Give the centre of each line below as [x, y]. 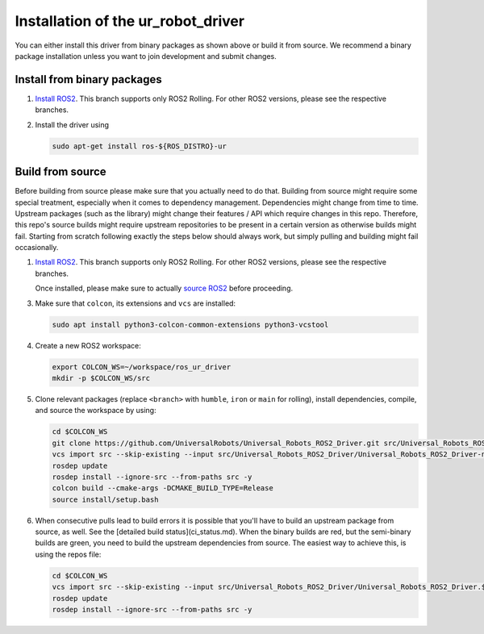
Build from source [60, 172]
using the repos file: [68, 554]
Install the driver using [72, 124]
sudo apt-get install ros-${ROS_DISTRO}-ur [140, 146]
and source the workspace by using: [96, 411]
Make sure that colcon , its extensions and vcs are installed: [136, 303]
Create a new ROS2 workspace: [88, 345]
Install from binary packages [89, 79]
